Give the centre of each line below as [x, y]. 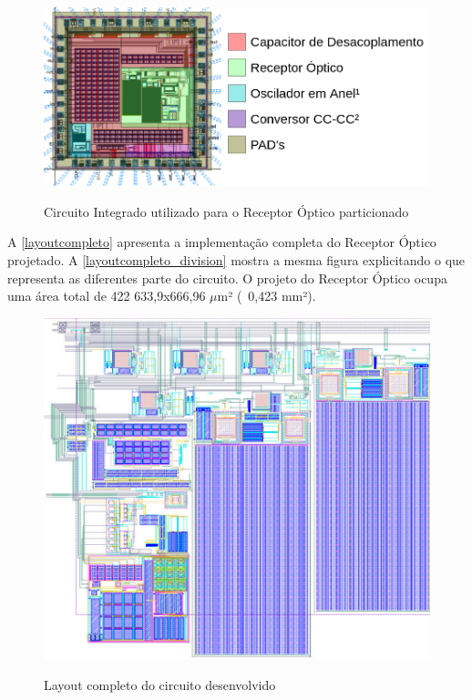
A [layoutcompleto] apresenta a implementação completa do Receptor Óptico [222, 242]
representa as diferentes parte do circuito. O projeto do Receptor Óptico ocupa [227, 278]
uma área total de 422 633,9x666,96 [107, 296]
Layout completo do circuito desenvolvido [160, 685]
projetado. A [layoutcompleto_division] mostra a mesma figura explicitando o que [236, 260]
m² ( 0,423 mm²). [267, 296]
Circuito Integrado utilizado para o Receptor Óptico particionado [226, 211]
